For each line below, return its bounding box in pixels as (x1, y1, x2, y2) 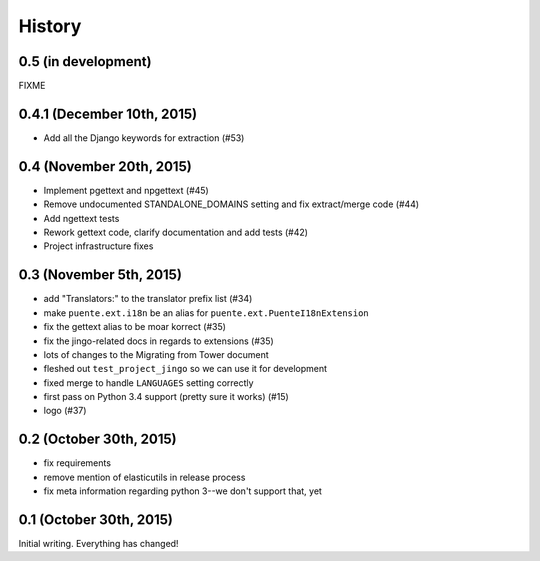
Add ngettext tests (43, 212, 120, 224)
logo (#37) (43, 405, 87, 417)
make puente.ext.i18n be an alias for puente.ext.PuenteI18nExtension (43, 306, 369, 319)
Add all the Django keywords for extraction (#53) (43, 131, 245, 144)
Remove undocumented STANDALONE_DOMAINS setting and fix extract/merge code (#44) (43, 198, 420, 210)
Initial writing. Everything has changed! (18, 538, 179, 550)
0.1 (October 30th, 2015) (18, 511, 174, 528)
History (18, 15, 82, 37)
